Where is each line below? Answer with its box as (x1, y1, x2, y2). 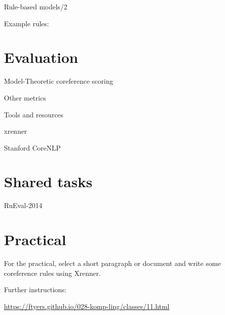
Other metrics (4, 92, 46, 103)
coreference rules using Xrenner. (4, 267, 101, 278)
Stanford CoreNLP (4, 142, 61, 153)
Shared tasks (4, 171, 92, 192)
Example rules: (4, 18, 49, 28)
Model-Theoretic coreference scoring (4, 76, 113, 86)
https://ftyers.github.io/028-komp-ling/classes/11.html (4, 301, 170, 311)
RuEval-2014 (4, 200, 43, 210)
